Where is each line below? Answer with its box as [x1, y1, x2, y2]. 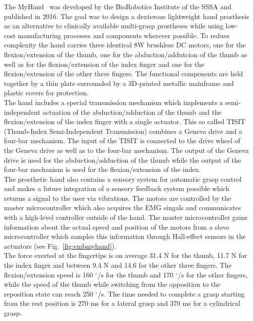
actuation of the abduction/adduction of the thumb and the [42, 107, 222, 117]
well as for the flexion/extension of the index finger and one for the [4, 59, 204, 69]
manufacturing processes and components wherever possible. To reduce [18, 30, 230, 40]
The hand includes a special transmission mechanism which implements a [4, 97, 223, 107]
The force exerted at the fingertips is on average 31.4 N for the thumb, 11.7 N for [4, 250, 247, 260]
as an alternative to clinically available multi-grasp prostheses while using [4, 21, 224, 31]
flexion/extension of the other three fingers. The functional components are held [4, 68, 243, 79]
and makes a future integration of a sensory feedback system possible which [4, 183, 230, 193]
